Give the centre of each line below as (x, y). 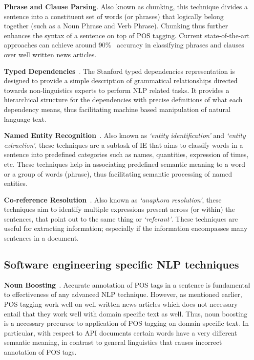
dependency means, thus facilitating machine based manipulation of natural (117, 109)
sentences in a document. (41, 238)
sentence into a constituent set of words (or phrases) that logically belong (114, 16)
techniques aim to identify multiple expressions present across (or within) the (119, 209)
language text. (25, 119)
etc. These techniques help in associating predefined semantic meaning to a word (125, 164)
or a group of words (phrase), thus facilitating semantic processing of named (118, 173)
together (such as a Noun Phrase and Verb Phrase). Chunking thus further (116, 26)
